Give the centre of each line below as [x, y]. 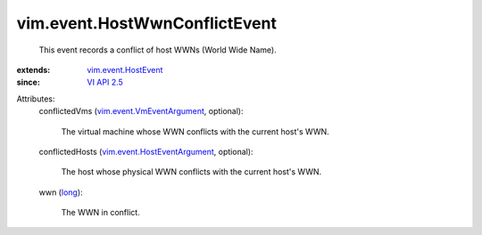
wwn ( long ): [61, 192]
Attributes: [36, 99]
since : [28, 82]
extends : [33, 69]
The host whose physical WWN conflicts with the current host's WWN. [191, 172]
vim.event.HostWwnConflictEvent [146, 23]
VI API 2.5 [105, 82]
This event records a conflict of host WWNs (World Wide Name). [158, 50]
